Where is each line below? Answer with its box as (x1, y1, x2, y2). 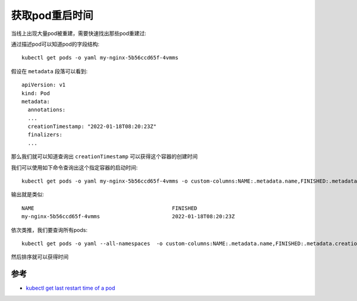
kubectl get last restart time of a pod (26, 284, 115, 291)
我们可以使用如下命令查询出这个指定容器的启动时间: (11, 164, 138, 171)
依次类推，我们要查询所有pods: (11, 226, 87, 233)
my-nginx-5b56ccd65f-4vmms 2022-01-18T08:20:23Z (21, 213, 235, 220)
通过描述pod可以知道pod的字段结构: (11, 40, 100, 48)
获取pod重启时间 (11, 9, 93, 22)
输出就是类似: (11, 191, 45, 198)
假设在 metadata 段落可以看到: (11, 67, 88, 74)
